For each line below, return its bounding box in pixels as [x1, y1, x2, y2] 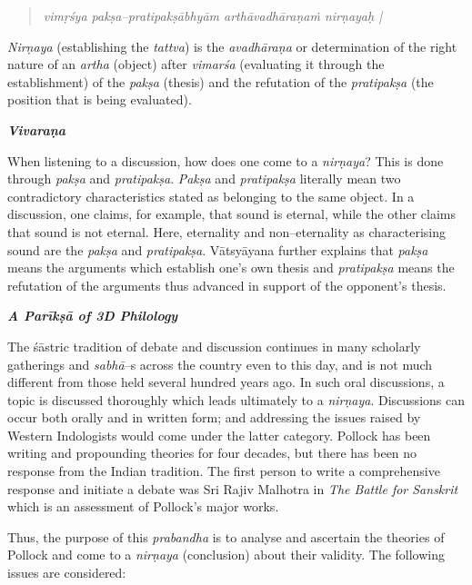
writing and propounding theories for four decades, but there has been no [7, 443, 417, 462]
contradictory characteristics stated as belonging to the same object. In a [7, 186, 415, 205]
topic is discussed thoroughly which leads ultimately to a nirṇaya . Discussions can [7, 390, 465, 409]
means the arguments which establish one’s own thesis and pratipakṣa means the [7, 258, 455, 277]
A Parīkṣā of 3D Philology [7, 306, 178, 325]
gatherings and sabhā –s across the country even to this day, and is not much [7, 354, 433, 373]
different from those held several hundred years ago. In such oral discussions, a [7, 372, 445, 392]
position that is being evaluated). [7, 90, 192, 109]
